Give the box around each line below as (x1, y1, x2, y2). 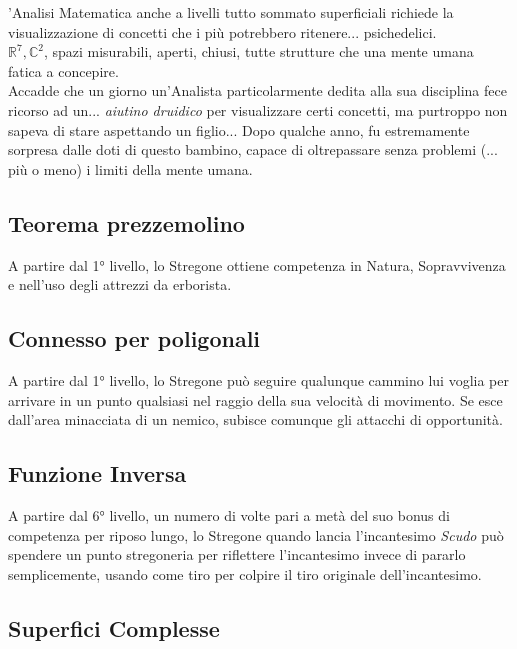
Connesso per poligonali (8, 323, 261, 354)
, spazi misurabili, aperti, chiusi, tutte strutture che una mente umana (43, 41, 474, 62)
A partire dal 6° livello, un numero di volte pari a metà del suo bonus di (8, 504, 450, 525)
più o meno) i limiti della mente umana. (8, 158, 253, 179)
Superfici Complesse (8, 612, 220, 643)
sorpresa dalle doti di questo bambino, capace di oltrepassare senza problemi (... (8, 139, 498, 160)
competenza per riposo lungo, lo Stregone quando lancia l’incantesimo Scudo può (8, 524, 504, 545)
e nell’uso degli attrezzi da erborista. (8, 274, 232, 295)
